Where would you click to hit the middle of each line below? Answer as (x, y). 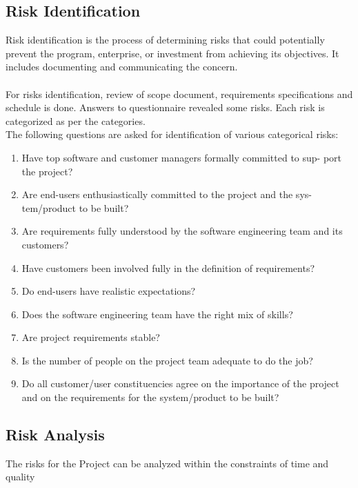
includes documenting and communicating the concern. (122, 67)
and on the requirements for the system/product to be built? (150, 397)
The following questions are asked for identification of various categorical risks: (172, 134)
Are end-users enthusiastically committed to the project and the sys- (167, 194)
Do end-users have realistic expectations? (109, 291)
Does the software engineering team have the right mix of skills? (157, 314)
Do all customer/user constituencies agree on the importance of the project (180, 383)
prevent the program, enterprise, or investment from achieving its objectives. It (172, 53)
